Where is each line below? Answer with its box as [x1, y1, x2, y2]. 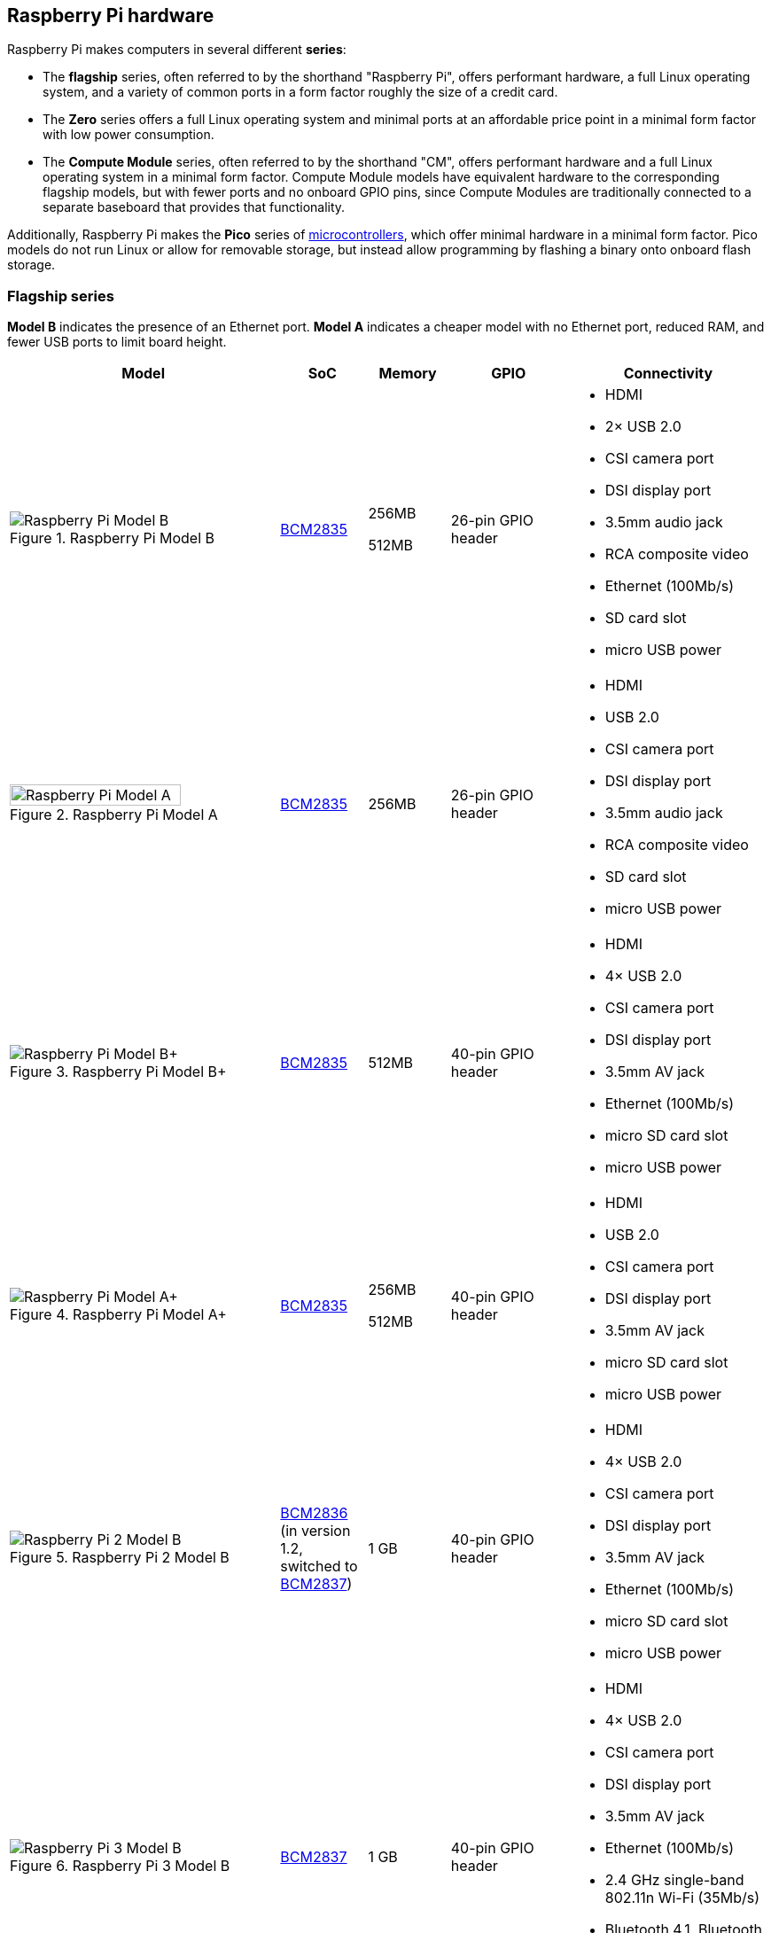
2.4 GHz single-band [604, 1871, 744, 1890]
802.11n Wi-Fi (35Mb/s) [604, 1889, 760, 1907]
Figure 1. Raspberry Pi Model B [10, 529, 215, 548]
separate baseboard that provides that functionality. [43, 199, 346, 215]
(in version [280, 1522, 351, 1540]
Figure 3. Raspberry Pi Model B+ [10, 1063, 227, 1081]
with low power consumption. [43, 127, 214, 143]
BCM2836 [280, 1504, 348, 1523]
